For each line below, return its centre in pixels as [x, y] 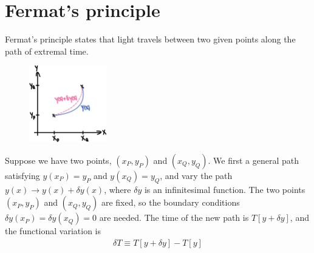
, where [118, 189]
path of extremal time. [47, 51]
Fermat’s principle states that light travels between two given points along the [150, 39]
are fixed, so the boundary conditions [170, 202]
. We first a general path [254, 160]
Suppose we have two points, [58, 160]
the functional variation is [53, 231]
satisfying [22, 175]
